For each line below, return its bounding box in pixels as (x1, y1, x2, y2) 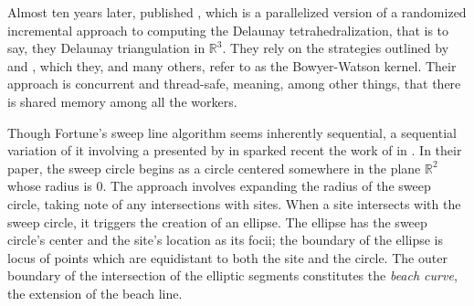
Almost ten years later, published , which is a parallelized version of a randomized (7, 3, 467, 21)
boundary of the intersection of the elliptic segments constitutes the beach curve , (7, 266, 458, 285)
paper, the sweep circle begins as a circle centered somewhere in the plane (7, 158, 421, 177)
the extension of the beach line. (7, 283, 183, 302)
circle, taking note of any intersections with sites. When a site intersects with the (7, 194, 461, 213)
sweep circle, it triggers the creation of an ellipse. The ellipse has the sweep (7, 212, 427, 231)
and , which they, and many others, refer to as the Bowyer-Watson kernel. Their (7, 56, 457, 75)
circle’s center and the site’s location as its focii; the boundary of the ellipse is (7, 230, 444, 249)
